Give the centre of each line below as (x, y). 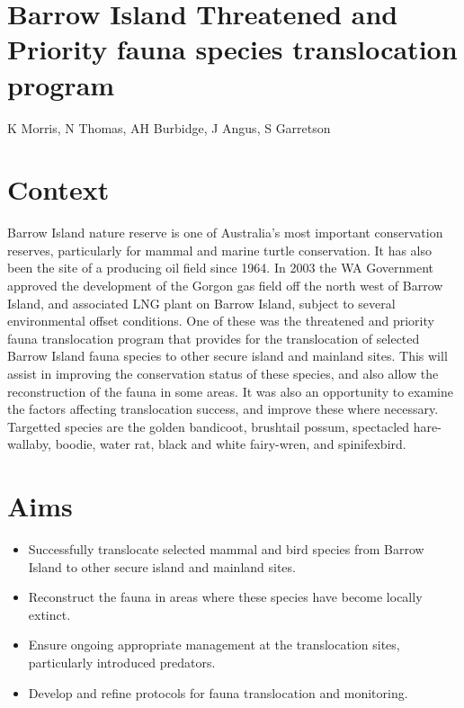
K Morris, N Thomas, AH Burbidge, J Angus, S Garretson (169, 127)
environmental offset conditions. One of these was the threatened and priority (221, 321)
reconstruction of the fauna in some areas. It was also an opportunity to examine (230, 391)
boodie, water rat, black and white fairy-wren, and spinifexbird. (231, 444)
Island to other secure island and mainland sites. (162, 566)
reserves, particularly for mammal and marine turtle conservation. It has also (220, 250)
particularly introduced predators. (122, 663)
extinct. (49, 614)
